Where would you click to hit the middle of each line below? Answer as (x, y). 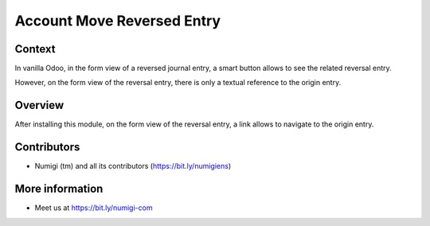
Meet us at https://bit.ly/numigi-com (94, 208)
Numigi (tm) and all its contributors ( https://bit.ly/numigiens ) (133, 166)
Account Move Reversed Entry (118, 21)
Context (35, 49)
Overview (39, 105)
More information (59, 189)
